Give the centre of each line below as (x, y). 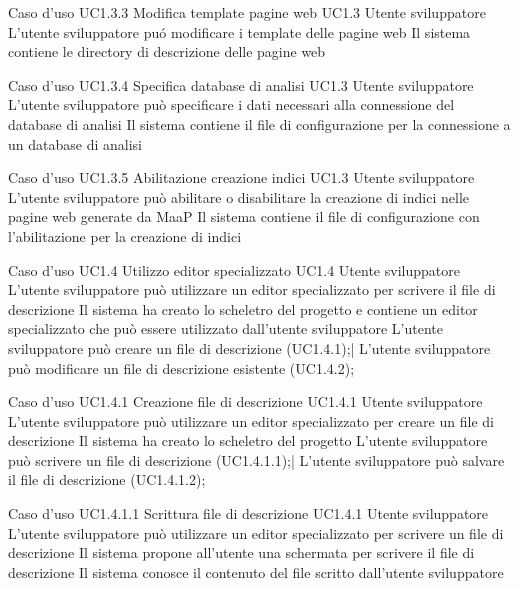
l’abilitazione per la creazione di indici (125, 235)
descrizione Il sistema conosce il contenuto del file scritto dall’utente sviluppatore (256, 571)
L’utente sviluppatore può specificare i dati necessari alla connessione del (231, 104)
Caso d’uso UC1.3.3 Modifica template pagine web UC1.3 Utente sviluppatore (247, 12)
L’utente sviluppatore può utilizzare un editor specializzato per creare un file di (251, 420)
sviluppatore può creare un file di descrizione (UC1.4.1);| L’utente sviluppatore (249, 347)
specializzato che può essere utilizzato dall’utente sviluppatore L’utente (225, 328)
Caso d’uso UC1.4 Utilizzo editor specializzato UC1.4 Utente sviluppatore (234, 269)
